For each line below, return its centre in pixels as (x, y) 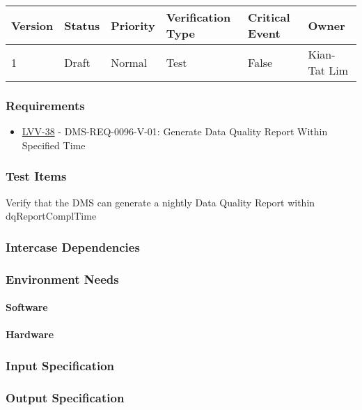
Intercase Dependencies (73, 246)
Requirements (45, 105)
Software (27, 307)
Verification (198, 17)
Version (32, 25)
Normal (129, 62)
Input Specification (60, 365)
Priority (133, 25)
